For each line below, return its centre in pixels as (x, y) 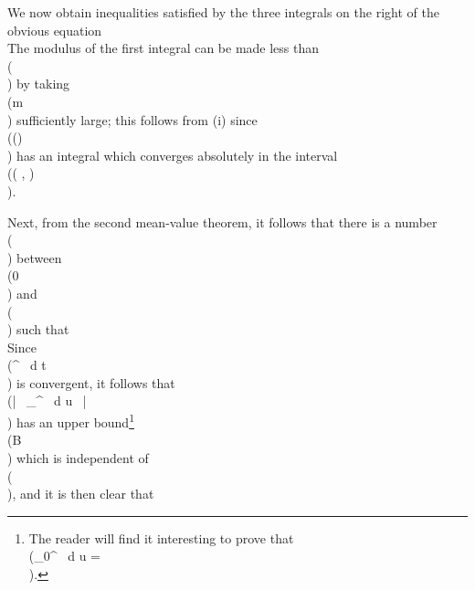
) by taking (39, 84)
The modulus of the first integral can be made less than (164, 48)
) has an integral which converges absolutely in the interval (173, 155)
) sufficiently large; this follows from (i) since (132, 119)
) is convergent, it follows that (91, 382)
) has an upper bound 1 (71, 421)
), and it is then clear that (81, 494)
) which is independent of (78, 457)
